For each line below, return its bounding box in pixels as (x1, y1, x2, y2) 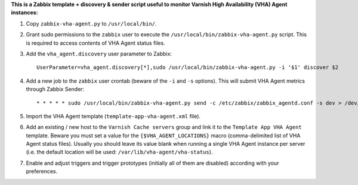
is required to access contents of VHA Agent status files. (26, 39, 165, 46)
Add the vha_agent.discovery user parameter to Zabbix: (26, 50, 172, 57)
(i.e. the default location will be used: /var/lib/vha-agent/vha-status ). (26, 149, 213, 156)
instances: (11, 9, 38, 16)
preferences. (26, 168, 58, 175)
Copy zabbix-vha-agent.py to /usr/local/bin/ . (26, 20, 158, 27)
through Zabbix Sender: (26, 86, 85, 93)
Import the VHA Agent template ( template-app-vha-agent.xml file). (26, 112, 201, 120)
